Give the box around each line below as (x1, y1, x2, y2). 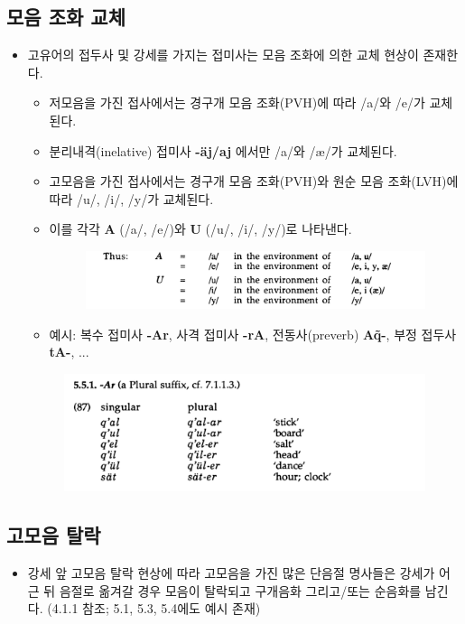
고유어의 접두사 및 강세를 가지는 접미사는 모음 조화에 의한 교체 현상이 (27, 45, 419, 64)
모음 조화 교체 (6, 3, 126, 31)
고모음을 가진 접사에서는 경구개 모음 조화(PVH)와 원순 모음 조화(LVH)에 (49, 172, 459, 191)
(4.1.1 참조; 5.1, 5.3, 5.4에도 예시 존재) (47, 599, 261, 618)
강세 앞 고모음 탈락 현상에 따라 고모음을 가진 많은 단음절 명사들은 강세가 (27, 563, 435, 582)
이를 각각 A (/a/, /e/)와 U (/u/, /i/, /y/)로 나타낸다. (49, 219, 352, 238)
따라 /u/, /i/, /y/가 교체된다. (49, 189, 214, 208)
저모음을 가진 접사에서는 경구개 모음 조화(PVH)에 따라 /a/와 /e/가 (49, 93, 425, 112)
